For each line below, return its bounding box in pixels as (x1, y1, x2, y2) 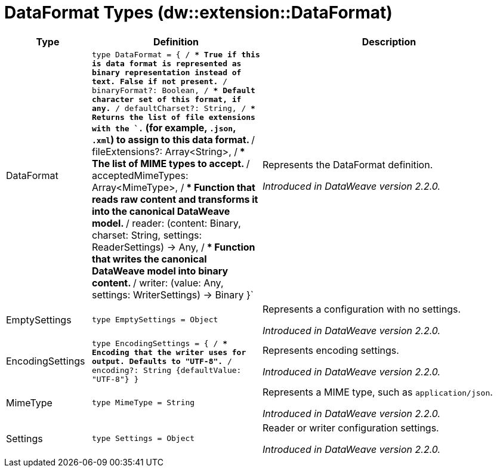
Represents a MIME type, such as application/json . (262, 385, 493, 398)
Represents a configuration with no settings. (262, 303, 461, 315)
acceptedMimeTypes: (91, 169, 189, 181)
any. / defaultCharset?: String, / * (91, 103, 255, 113)
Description (362, 35, 416, 48)
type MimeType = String (91, 398, 195, 408)
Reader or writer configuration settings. (262, 421, 439, 434)
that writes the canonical (91, 252, 207, 265)
